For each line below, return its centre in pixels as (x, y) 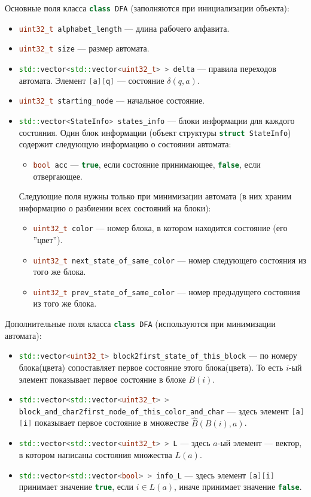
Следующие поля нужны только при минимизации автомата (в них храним (155, 196)
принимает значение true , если (76, 487)
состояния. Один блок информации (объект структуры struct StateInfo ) (155, 132)
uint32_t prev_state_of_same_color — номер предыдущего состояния (167, 291)
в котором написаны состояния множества (95, 454)
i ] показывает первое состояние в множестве (106, 422)
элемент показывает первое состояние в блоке (102, 379)
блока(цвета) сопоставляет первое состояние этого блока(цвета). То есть (151, 367)
